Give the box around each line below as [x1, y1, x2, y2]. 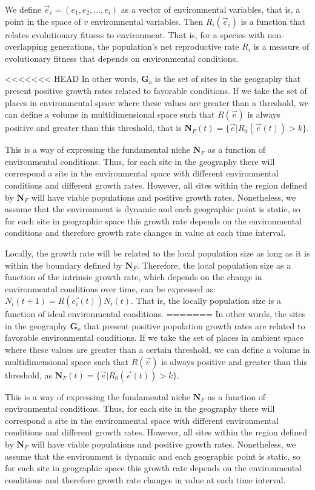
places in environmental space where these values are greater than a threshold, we [5, 96, 309, 109]
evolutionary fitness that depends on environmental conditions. [5, 52, 239, 64]
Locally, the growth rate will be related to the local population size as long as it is [5, 246, 310, 259]
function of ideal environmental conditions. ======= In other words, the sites [5, 307, 306, 320]
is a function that [240, 15, 305, 27]
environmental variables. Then [90, 15, 204, 27]
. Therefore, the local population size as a [137, 258, 291, 271]
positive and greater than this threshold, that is [5, 121, 182, 134]
